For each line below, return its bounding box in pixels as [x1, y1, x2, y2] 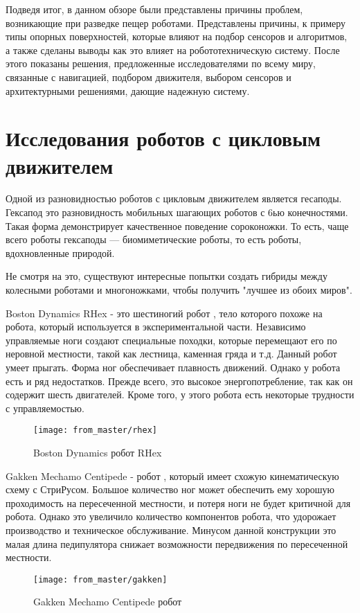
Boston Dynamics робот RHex [33, 445, 162, 460]
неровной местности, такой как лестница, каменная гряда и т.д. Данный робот [6, 346, 337, 361]
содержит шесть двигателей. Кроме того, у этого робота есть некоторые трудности [6, 387, 354, 402]
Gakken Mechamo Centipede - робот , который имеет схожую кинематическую [6, 468, 339, 483]
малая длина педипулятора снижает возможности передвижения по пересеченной [6, 536, 348, 551]
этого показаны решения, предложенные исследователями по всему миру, [6, 56, 316, 71]
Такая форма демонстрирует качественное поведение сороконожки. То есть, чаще [6, 218, 349, 233]
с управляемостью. [6, 400, 84, 415]
